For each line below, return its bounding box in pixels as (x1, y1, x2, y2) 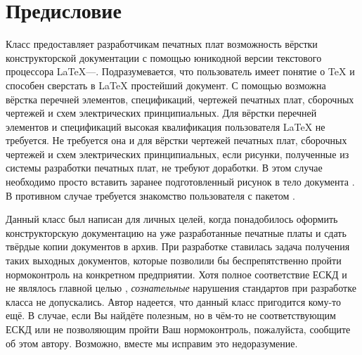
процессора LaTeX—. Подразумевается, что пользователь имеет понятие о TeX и (6, 64, 355, 79)
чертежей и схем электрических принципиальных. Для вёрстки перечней (6, 105, 317, 120)
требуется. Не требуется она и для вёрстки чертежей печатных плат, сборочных (6, 133, 347, 148)
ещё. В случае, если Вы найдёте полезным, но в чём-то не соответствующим (6, 308, 336, 323)
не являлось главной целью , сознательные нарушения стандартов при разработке (6, 280, 356, 295)
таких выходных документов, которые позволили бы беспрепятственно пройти (6, 253, 342, 268)
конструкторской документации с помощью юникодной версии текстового (6, 50, 322, 65)
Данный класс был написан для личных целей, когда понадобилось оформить (6, 212, 338, 226)
